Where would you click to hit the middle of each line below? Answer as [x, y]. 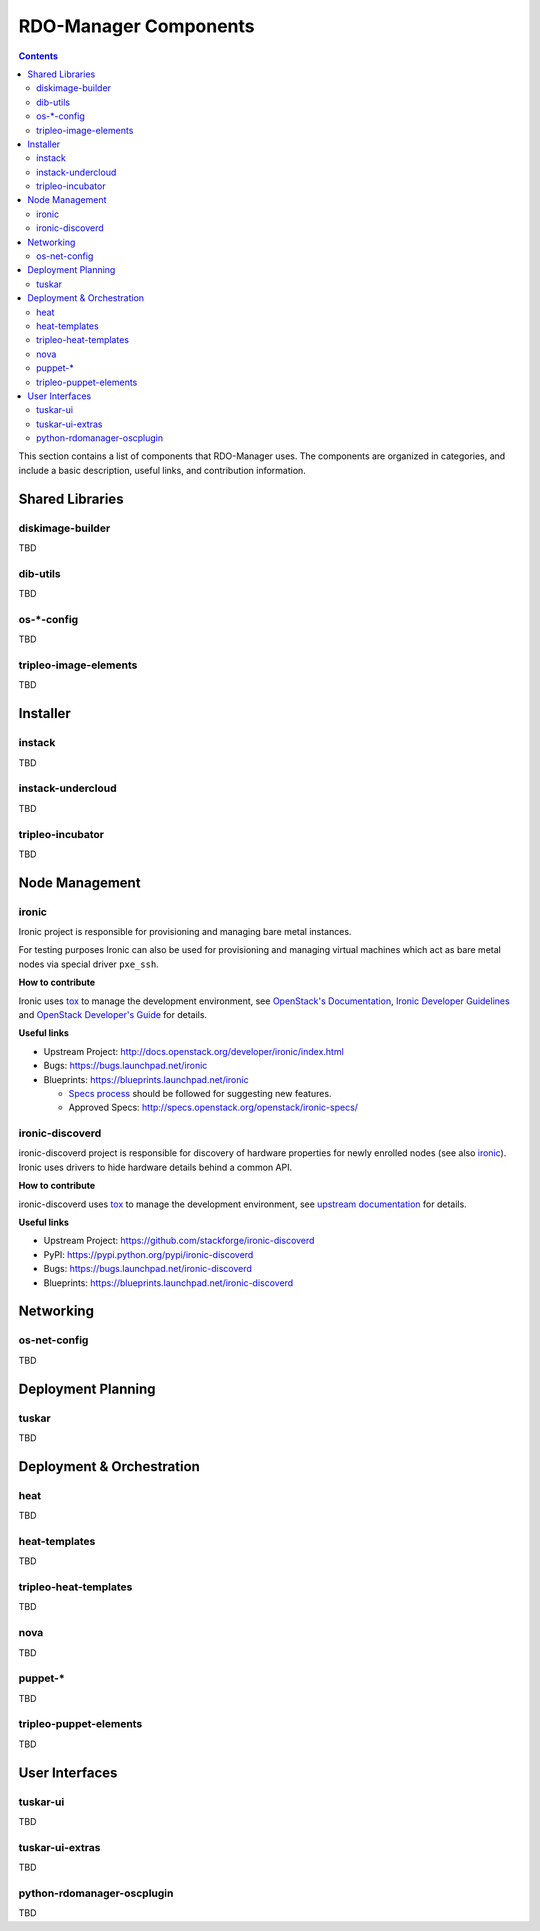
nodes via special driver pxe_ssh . [88, 964]
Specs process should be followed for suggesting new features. [200, 1093]
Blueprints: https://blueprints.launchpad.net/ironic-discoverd [168, 1282]
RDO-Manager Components [136, 26]
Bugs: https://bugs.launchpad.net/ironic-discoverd [147, 1269]
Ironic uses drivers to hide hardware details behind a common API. [155, 1167]
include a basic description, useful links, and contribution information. [162, 470]
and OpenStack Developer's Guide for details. [113, 1014]
